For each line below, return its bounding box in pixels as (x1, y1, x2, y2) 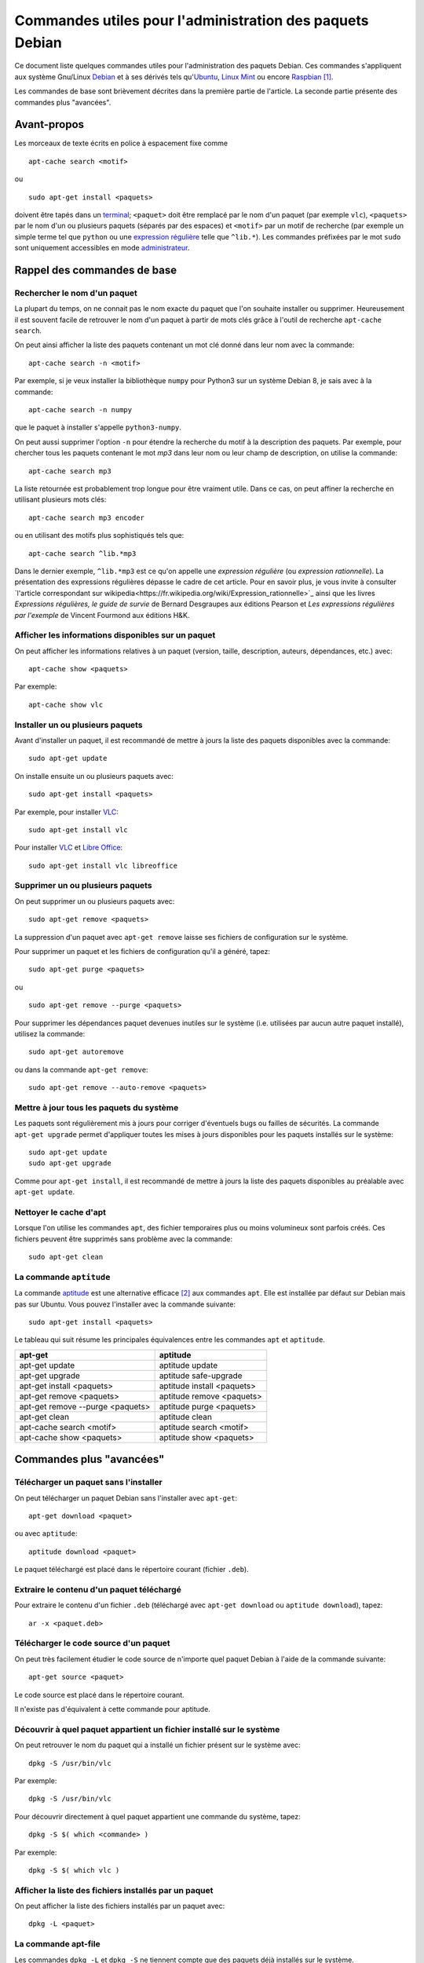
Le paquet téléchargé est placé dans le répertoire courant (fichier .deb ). (14, 1565, 249, 1574)
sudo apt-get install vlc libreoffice (28, 861, 178, 870)
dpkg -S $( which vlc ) (28, 1866, 120, 1874)
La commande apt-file (14, 1939, 101, 1950)
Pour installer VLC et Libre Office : (14, 843, 123, 852)
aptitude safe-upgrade (159, 1370, 243, 1381)
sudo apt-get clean (28, 1252, 104, 1262)
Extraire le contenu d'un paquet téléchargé (14, 1584, 182, 1595)
